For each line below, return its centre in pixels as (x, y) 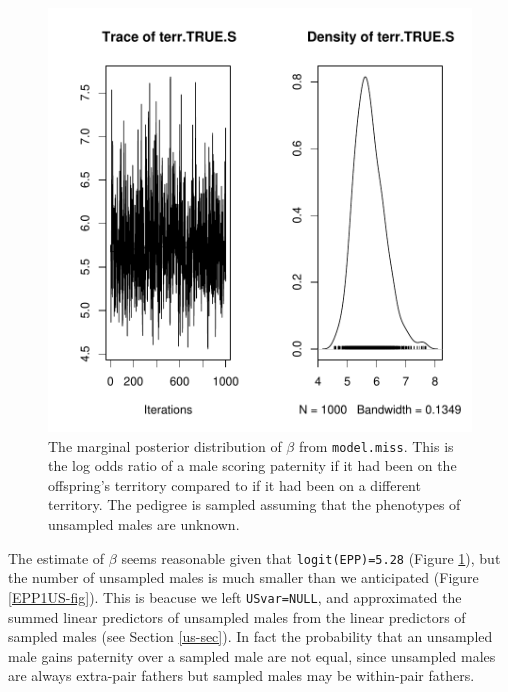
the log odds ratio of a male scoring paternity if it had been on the (252, 465)
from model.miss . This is (376, 445)
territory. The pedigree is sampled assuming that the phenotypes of (254, 504)
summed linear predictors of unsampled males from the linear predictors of (237, 616)
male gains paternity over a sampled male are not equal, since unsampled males (252, 655)
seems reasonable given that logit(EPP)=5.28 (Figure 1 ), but (311, 557)
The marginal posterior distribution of (165, 445)
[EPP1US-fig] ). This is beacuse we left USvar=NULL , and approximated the (235, 596)
